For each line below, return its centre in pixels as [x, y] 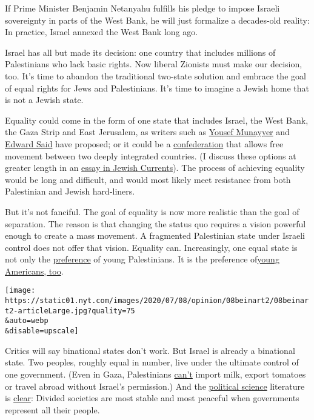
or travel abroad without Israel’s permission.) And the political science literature [155, 386]
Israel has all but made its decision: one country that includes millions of [140, 52]
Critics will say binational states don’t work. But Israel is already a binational [150, 350]
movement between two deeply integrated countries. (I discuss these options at [151, 155]
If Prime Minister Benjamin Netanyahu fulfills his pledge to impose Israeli [142, 8]
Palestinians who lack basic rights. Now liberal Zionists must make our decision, [154, 64]
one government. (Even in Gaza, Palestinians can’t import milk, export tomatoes [155, 374]
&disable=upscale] [42, 331]
